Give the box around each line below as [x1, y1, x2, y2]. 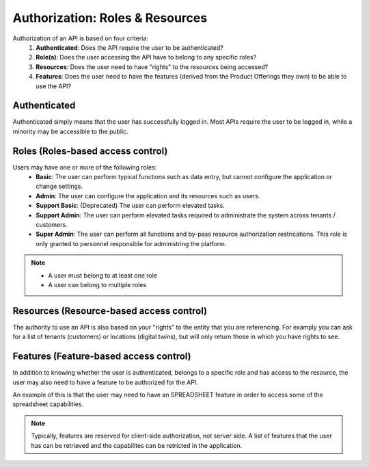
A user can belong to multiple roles [48, 281, 147, 289]
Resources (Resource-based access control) [12, 305, 208, 317]
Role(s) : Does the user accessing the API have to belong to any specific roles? [36, 53, 257, 62]
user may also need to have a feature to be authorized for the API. [12, 378, 198, 386]
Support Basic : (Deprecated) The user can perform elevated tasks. [36, 202, 225, 210]
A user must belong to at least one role [48, 271, 157, 280]
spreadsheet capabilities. [12, 400, 84, 408]
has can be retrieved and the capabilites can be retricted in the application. [31, 441, 243, 449]
